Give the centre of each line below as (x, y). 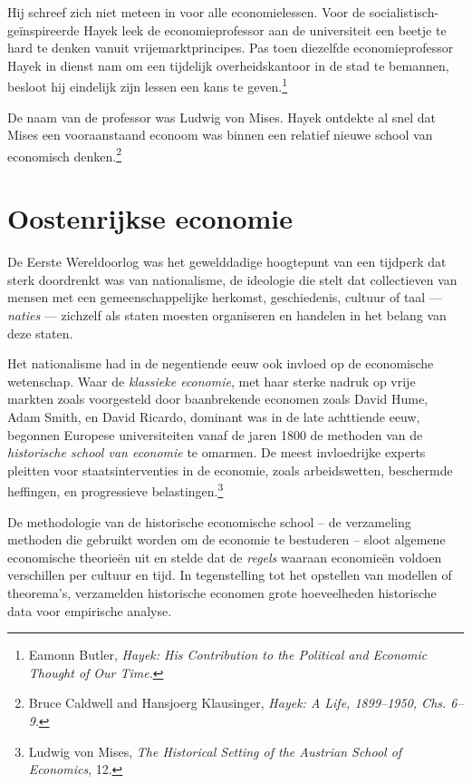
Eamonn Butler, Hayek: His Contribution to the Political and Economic (228, 655)
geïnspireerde (43, 29)
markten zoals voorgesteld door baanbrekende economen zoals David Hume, (218, 399)
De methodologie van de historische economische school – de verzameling (209, 521)
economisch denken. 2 (65, 154)
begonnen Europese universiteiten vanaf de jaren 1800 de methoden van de (215, 434)
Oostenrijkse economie (150, 218)
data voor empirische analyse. (90, 610)
